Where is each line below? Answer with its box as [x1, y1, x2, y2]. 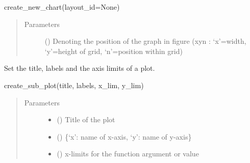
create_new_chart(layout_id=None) [4, 2, 120, 12]
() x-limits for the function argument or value [57, 148, 199, 159]
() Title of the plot [57, 114, 115, 125]
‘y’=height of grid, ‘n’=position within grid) [44, 45, 183, 56]
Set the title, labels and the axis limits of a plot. [4, 63, 155, 73]
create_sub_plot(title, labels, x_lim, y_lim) [4, 79, 144, 90]
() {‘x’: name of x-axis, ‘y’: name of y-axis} [57, 131, 192, 142]
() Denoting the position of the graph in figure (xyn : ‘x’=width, [44, 36, 246, 46]
